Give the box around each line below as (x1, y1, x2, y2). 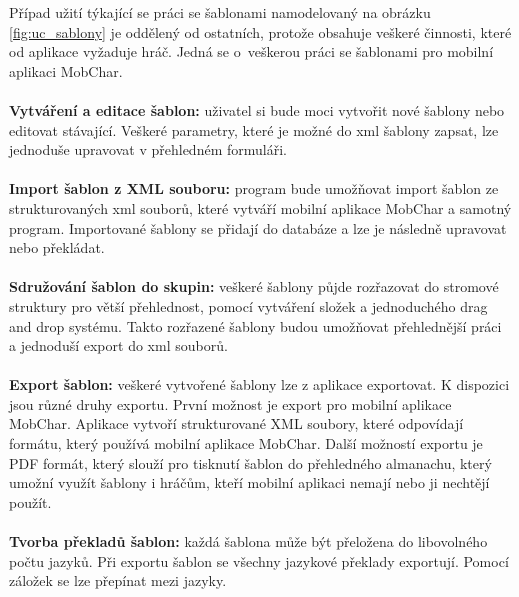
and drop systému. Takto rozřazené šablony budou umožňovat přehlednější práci (9, 315, 502, 336)
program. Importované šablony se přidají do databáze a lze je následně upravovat (9, 217, 507, 238)
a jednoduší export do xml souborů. (9, 335, 228, 356)
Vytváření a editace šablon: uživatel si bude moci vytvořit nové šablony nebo (9, 99, 505, 120)
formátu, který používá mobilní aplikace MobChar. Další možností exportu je (9, 433, 483, 454)
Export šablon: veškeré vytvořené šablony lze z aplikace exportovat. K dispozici (9, 374, 510, 395)
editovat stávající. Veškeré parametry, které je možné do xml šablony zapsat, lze (9, 119, 499, 140)
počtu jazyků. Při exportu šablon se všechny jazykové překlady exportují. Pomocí (9, 550, 509, 571)
